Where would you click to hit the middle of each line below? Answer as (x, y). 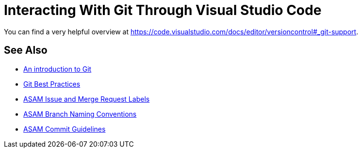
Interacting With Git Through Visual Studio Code (163, 10)
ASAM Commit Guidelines (65, 129)
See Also (26, 50)
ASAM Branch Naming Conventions (80, 114)
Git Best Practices (52, 84)
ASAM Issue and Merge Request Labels (87, 99)
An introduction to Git (58, 69)
